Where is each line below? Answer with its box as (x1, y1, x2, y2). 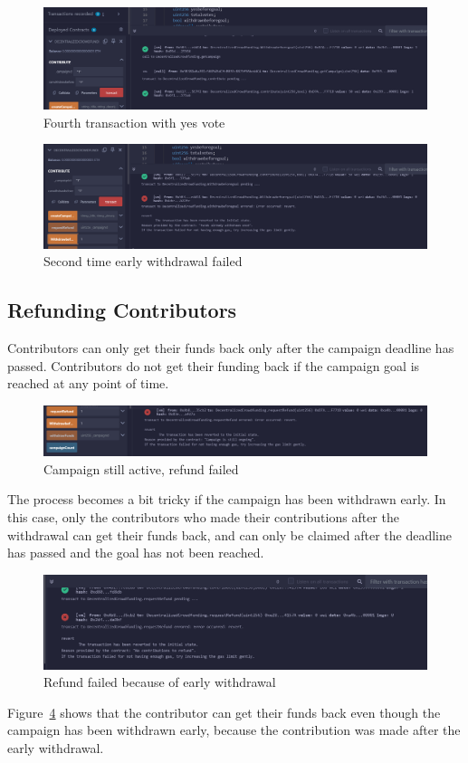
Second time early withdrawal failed (43, 252, 243, 271)
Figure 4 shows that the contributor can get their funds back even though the (7, 702, 441, 721)
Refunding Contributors (7, 296, 237, 324)
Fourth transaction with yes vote (43, 112, 225, 131)
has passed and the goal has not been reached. (7, 543, 264, 562)
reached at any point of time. (7, 374, 169, 393)
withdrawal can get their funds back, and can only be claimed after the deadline (7, 525, 452, 544)
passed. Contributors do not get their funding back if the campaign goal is (7, 356, 420, 375)
